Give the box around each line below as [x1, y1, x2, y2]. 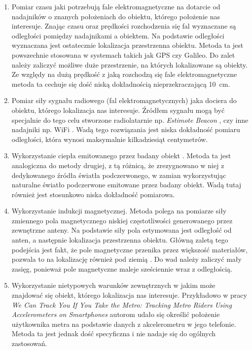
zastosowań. [11, 338, 47, 348]
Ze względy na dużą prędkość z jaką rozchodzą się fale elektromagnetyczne [11, 69, 237, 79]
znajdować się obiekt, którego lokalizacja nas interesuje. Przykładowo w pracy [11, 290, 247, 300]
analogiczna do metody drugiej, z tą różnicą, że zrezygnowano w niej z [11, 160, 224, 170]
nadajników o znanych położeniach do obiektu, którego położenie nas [11, 11, 220, 21]
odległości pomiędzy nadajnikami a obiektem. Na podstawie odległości [11, 30, 224, 40]
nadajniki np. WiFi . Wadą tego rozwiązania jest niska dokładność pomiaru [11, 124, 240, 135]
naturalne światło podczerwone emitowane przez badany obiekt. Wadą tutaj [11, 179, 242, 190]
